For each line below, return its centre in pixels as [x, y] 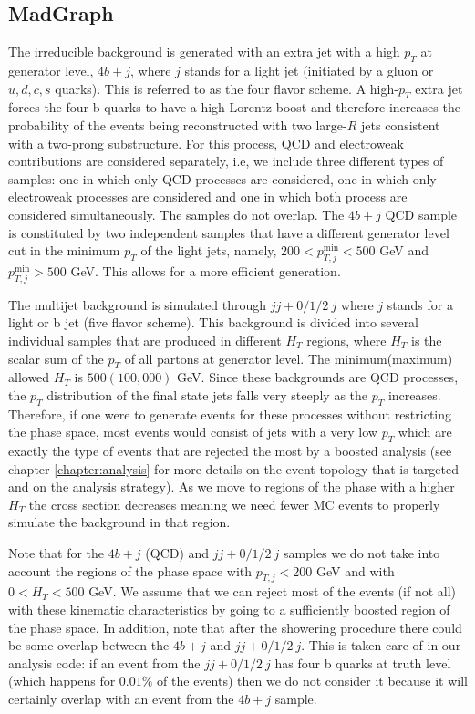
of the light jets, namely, [209, 250]
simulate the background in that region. [119, 522]
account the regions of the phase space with [130, 570]
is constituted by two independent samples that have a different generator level [229, 232]
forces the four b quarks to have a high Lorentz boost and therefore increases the [234, 107]
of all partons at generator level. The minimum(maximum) [289, 358]
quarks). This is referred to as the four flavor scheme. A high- [227, 88]
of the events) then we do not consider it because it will [312, 681]
